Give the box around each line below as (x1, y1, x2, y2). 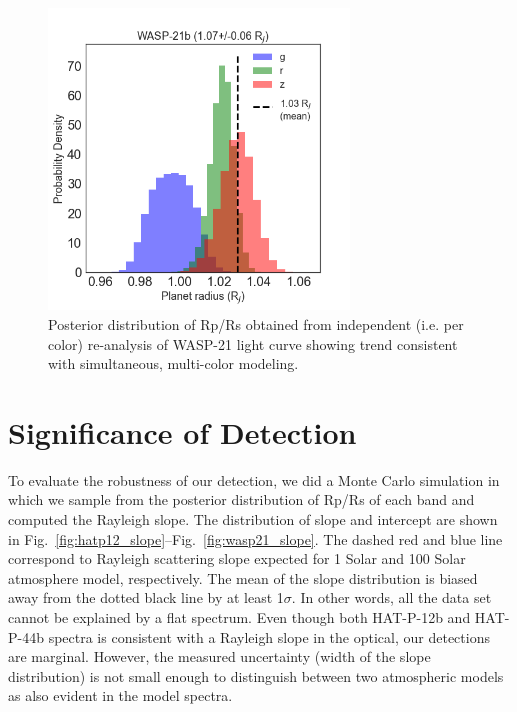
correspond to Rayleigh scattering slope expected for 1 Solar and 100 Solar (8, 548, 466, 569)
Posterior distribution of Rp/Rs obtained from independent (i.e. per (48, 313, 464, 334)
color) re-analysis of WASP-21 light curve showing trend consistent (48, 333, 458, 354)
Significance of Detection (8, 411, 357, 452)
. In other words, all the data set (291, 587, 492, 608)
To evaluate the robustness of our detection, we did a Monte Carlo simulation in (8, 469, 500, 490)
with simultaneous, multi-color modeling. (48, 353, 299, 374)
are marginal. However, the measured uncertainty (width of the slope (8, 646, 431, 667)
